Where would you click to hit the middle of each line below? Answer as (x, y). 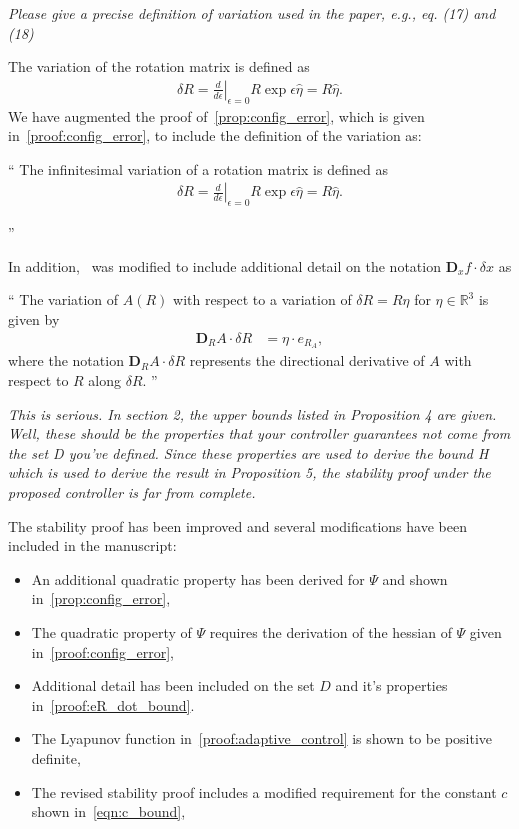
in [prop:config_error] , (101, 598)
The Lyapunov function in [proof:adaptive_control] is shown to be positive (262, 738)
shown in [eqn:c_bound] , (108, 811)
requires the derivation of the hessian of (330, 632)
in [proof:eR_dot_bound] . (113, 704)
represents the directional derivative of (307, 360)
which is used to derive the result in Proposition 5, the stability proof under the (249, 472)
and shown (415, 578)
